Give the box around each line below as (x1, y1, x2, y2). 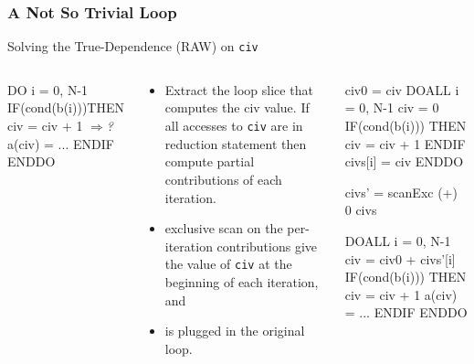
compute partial (164, 152, 255, 171)
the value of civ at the (164, 254, 292, 273)
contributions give (216, 236, 318, 255)
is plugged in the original (164, 321, 305, 340)
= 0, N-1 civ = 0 (344, 98, 439, 117)
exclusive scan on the (164, 219, 283, 238)
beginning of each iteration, (164, 272, 319, 291)
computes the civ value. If (164, 98, 310, 117)
